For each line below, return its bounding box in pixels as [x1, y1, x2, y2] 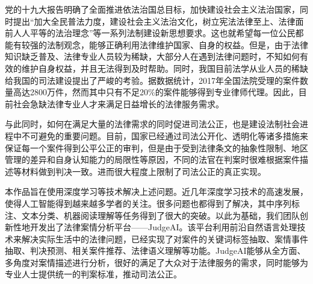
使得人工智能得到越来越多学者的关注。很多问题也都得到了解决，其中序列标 [5, 197, 300, 209]
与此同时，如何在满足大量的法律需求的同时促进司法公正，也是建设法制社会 [5, 118, 300, 130]
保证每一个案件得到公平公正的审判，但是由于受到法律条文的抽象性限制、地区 [5, 141, 308, 154]
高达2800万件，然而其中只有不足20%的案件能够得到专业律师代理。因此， [13, 86, 299, 98]
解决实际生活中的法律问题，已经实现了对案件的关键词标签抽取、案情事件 [21, 232, 308, 245]
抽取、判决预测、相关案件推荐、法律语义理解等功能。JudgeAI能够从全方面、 [5, 244, 306, 257]
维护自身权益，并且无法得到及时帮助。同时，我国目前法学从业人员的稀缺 [21, 62, 308, 74]
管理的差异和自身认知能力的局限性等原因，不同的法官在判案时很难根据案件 [5, 153, 300, 166]
